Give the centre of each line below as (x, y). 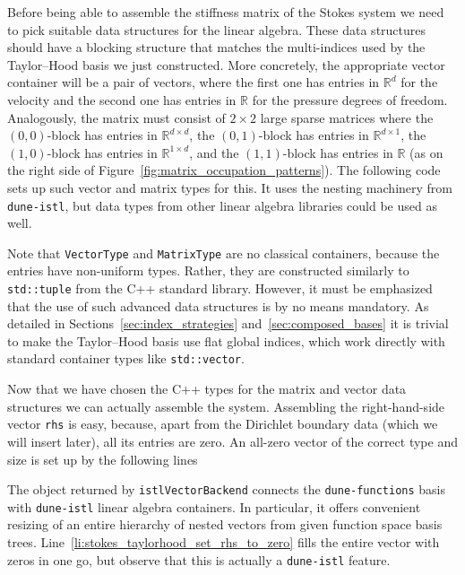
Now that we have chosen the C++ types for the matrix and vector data (207, 389)
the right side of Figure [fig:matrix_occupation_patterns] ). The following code (224, 170)
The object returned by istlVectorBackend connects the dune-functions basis (227, 489)
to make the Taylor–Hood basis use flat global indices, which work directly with (226, 340)
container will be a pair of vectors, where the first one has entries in (194, 82)
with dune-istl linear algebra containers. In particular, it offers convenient (214, 506)
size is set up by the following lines (103, 459)
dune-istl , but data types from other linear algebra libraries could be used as (222, 205)
